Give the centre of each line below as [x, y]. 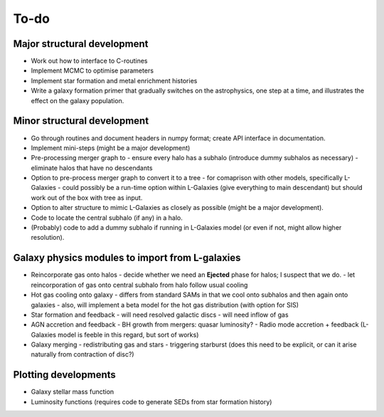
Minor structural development [81, 121]
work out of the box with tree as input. [87, 197]
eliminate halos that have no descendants [92, 168]
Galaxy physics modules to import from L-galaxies [127, 258]
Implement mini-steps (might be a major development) [111, 148]
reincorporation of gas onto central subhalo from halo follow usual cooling [139, 285]
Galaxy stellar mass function [73, 392]
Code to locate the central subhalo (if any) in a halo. [107, 218]
